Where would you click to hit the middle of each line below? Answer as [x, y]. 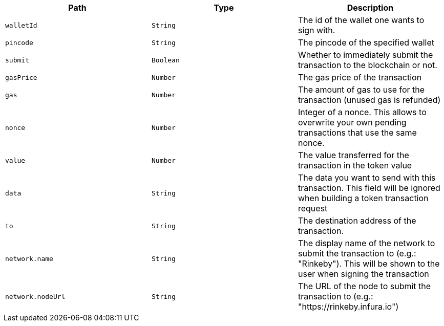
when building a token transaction [363, 198]
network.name [29, 258]
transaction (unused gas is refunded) [369, 100]
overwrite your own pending [352, 122]
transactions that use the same [357, 133]
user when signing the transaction [363, 274]
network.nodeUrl [35, 296]
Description [370, 8]
